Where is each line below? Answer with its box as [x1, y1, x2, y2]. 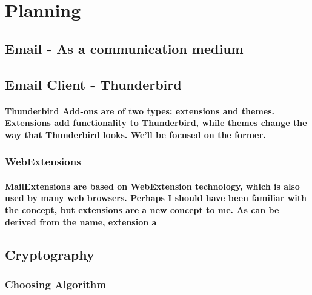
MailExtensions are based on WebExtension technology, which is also [5, 179, 300, 192]
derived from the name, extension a [5, 215, 157, 228]
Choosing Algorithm [5, 276, 106, 291]
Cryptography [5, 245, 95, 264]
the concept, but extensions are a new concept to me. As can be [5, 203, 279, 216]
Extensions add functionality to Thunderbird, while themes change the [5, 116, 307, 129]
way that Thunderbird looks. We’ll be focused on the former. [5, 128, 266, 141]
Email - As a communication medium [5, 39, 244, 58]
